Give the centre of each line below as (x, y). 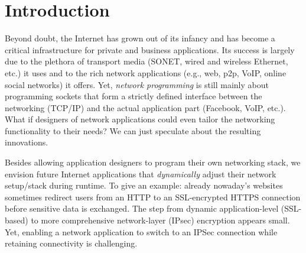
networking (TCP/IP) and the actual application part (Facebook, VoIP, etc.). (145, 107)
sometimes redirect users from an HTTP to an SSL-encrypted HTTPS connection (153, 197)
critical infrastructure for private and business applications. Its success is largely (150, 49)
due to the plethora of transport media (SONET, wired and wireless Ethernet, (147, 61)
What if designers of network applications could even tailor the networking (140, 119)
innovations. (27, 142)
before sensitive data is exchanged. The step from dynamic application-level (142, 208)
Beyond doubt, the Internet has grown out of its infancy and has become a (140, 38)
